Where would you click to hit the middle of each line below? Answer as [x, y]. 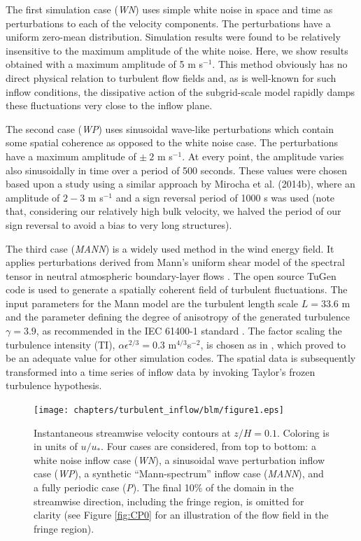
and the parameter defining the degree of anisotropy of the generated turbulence [178, 317]
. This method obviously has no [280, 64]
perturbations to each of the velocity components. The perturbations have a [168, 23]
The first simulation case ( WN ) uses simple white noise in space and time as [169, 9]
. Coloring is [303, 432]
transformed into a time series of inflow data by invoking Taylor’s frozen [161, 371]
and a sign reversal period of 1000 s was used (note [225, 197]
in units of [56, 446]
